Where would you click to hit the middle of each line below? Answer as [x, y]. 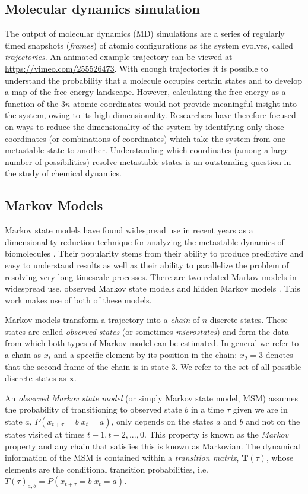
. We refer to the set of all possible [238, 366]
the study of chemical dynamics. [63, 173]
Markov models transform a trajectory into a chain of [102, 320]
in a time [208, 409]
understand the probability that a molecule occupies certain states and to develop [153, 80]
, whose [280, 457]
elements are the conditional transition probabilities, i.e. [107, 469]
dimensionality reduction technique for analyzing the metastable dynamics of [145, 241]
